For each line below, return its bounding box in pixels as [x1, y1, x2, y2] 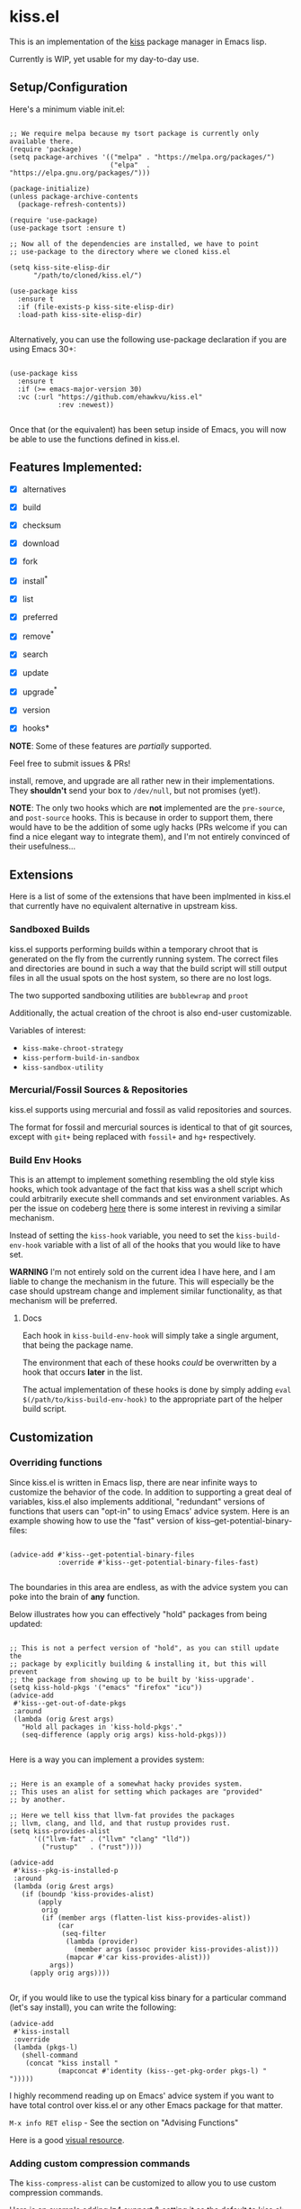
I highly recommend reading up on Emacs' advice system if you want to [9, 2090, 274, 2101]
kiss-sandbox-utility [22, 1063, 103, 1072]
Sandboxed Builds [9, 923, 91, 936]
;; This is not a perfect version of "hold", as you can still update [9, 1643, 279, 1652]
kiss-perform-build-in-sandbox [22, 1053, 140, 1062]
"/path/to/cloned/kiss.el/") [32, 270, 143, 280]
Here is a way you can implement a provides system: [9, 1754, 205, 1765]
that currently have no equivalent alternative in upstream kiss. [9, 901, 238, 912]
